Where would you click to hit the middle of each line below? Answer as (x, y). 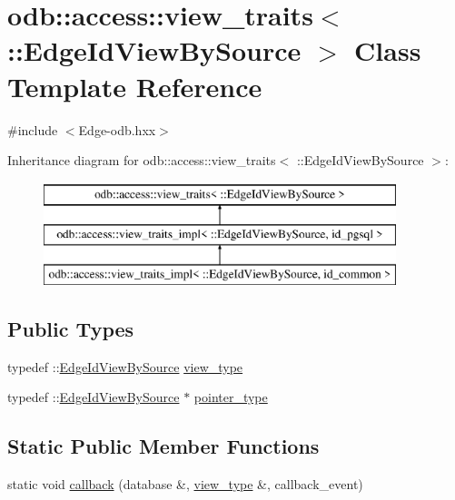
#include (33, 129)
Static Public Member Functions (163, 446)
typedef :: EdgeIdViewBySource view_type (125, 366)
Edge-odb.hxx (117, 129)
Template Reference (135, 86)
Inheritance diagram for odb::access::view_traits (142, 160)
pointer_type (231, 397)
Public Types (71, 329)
